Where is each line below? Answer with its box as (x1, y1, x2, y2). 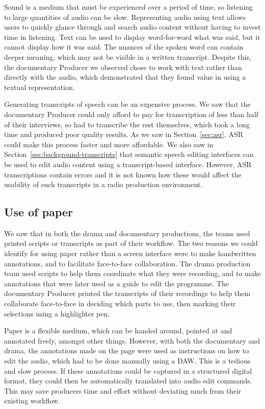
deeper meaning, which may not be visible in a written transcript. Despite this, (4, 51, 251, 62)
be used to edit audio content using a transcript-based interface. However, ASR (4, 158, 252, 169)
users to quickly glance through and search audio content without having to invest (4, 21, 261, 32)
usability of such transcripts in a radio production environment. (4, 179, 203, 190)
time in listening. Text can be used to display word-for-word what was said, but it (4, 31, 260, 42)
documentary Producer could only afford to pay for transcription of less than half (4, 108, 258, 119)
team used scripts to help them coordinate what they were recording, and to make (4, 268, 261, 279)
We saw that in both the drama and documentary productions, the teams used (4, 228, 250, 238)
